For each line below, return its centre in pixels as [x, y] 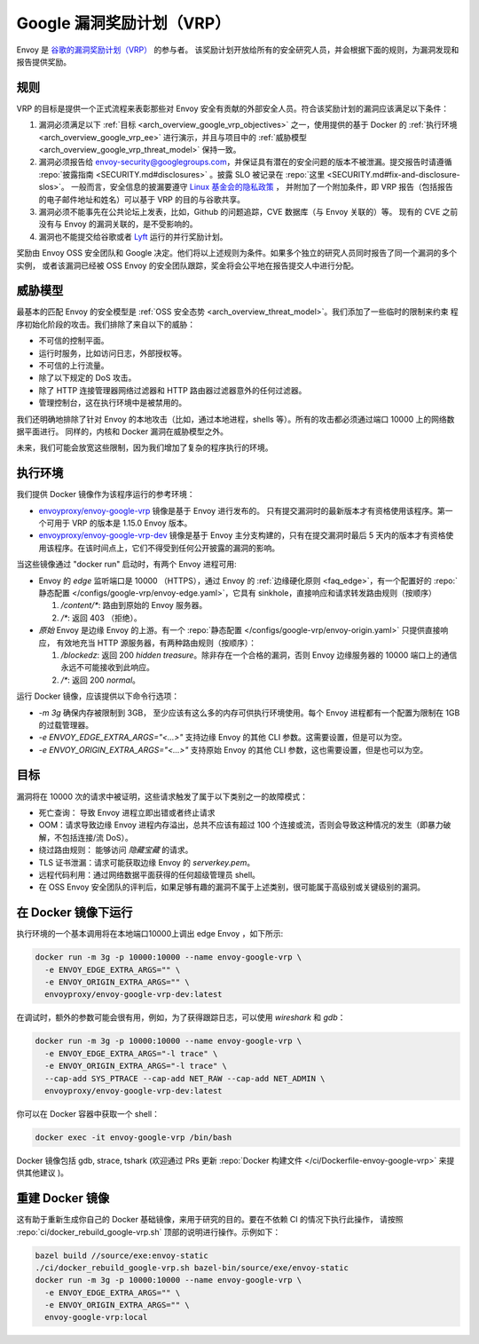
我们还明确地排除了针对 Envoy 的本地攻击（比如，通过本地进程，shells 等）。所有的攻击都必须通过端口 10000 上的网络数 [236, 419]
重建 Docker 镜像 [63, 1198]
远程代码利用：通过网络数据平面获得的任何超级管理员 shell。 [149, 874]
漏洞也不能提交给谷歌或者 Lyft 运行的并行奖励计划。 [133, 236]
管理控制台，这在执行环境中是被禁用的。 [112, 403]
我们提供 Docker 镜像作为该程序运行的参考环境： [106, 494]
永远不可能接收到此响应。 [107, 668]
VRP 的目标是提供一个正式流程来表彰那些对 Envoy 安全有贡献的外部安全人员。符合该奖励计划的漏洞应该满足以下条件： [233, 108]
